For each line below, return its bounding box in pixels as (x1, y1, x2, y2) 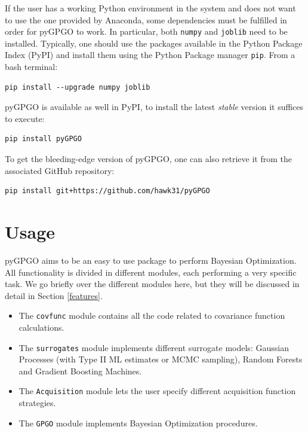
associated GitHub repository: (5, 164, 115, 176)
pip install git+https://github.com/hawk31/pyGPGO (5, 187, 210, 196)
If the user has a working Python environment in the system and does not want (5, 2, 296, 14)
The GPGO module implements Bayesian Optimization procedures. (19, 416, 258, 429)
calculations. (19, 321, 64, 333)
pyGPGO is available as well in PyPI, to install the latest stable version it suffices (5, 100, 304, 113)
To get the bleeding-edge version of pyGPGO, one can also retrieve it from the (5, 153, 292, 165)
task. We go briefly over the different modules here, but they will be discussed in (5, 278, 300, 290)
